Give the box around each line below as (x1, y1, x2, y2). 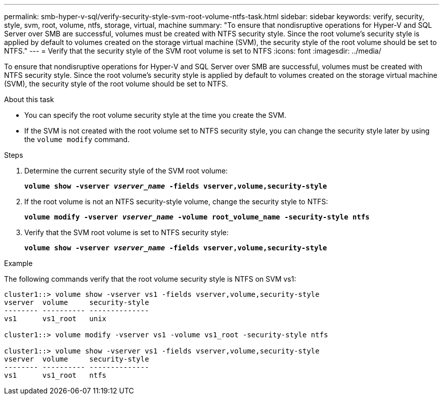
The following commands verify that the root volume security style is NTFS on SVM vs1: (4, 275, 296, 283)
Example (4, 259, 33, 268)
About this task (4, 95, 54, 104)
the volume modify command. (24, 135, 130, 144)
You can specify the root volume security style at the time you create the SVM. (24, 111, 286, 119)
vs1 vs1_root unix (4, 315, 107, 323)
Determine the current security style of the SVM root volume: (24, 166, 228, 175)
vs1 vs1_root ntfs (4, 371, 107, 379)
